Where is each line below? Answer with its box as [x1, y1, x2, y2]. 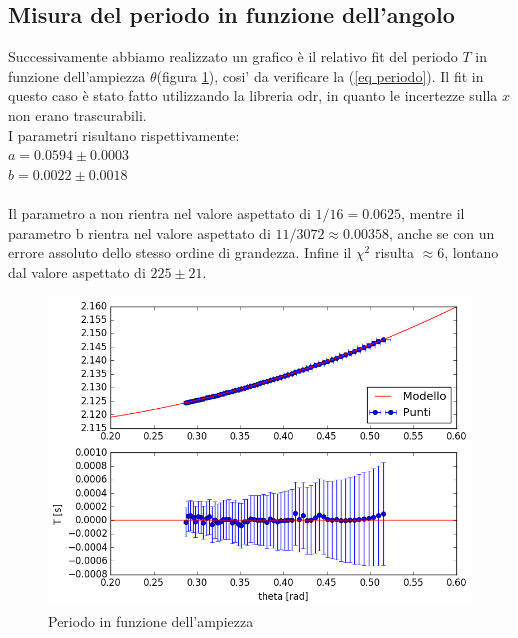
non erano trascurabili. [8, 104, 147, 125]
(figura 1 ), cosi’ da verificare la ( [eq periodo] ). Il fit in [156, 65, 484, 86]
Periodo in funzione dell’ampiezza [48, 610, 254, 631]
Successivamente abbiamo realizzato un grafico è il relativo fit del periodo [8, 46, 458, 67]
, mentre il [401, 202, 465, 223]
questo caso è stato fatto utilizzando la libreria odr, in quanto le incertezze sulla [8, 85, 498, 106]
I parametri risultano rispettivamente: [8, 124, 240, 145]
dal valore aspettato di [8, 261, 146, 282]
